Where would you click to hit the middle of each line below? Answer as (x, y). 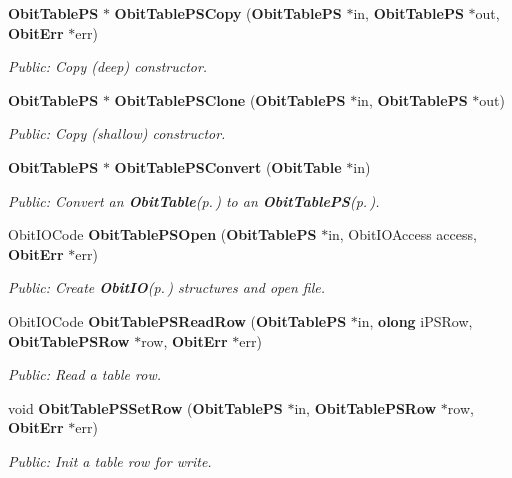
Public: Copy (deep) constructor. (108, 66)
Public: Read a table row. (85, 374)
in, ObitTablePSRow (365, 407)
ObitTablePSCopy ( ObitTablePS (228, 13)
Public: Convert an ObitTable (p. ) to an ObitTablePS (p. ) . (194, 200)
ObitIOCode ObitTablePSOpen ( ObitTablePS (162, 234)
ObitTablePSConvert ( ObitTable (228, 166)
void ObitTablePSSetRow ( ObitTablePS (145, 407)
